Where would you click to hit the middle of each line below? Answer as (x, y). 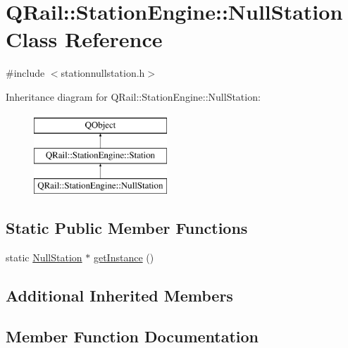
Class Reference (84, 39)
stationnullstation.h (103, 73)
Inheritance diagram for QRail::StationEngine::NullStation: (133, 96)
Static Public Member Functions (127, 227)
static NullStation (44, 257)
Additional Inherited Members (119, 295)
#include (25, 73)
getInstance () (124, 257)
